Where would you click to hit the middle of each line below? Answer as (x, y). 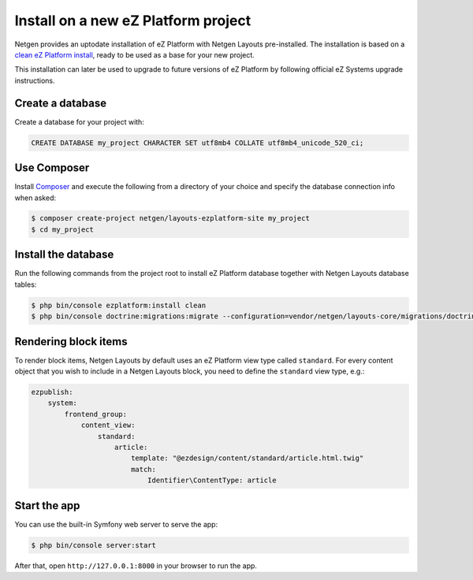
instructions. (35, 80)
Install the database (64, 255)
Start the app (47, 506)
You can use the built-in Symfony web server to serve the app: (116, 524)
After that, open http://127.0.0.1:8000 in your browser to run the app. (136, 565)
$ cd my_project (63, 229)
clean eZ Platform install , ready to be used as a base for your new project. (135, 54)
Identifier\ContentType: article (212, 480)
